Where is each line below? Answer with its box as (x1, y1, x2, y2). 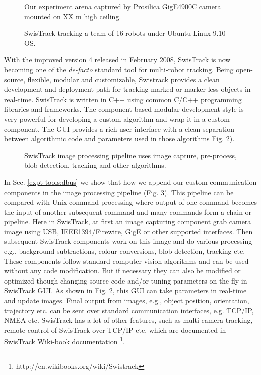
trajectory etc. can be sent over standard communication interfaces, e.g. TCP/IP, (4, 305, 254, 315)
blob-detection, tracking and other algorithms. (24, 160, 166, 170)
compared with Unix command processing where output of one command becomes (4, 197, 257, 207)
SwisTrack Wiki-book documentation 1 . (4, 335, 125, 347)
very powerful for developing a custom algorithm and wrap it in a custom (4, 113, 230, 124)
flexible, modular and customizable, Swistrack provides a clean (27, 74, 220, 84)
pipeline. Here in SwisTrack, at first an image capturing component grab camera (4, 216, 251, 227)
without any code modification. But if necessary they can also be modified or (4, 265, 241, 276)
